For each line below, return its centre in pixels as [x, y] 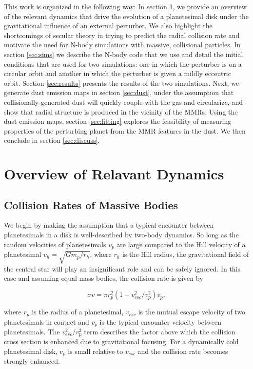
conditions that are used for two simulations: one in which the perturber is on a [123, 64]
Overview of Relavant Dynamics [114, 174]
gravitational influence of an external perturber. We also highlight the [108, 26]
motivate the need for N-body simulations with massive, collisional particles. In [122, 45]
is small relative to [96, 351]
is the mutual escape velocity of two [192, 312]
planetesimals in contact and [47, 321]
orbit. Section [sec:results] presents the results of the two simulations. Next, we [122, 83]
